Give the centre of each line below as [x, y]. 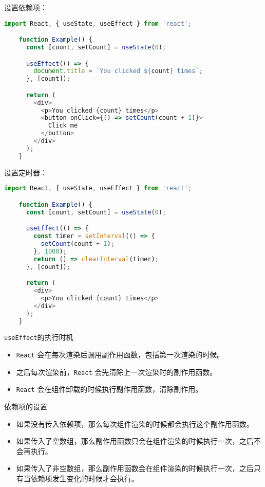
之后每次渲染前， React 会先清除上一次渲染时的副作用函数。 [117, 372]
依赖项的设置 [26, 406]
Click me [63, 126]
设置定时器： [26, 172]
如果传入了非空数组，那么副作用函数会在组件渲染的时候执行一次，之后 [135, 468]
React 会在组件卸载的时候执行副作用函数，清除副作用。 [109, 389]
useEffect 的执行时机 [39, 337]
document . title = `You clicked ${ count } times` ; [118, 71]
